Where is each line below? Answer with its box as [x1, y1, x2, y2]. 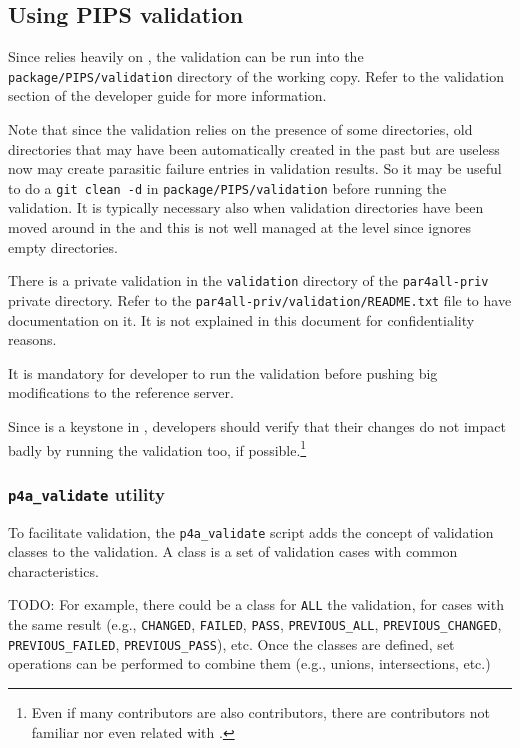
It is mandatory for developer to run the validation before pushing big [8, 362, 438, 383]
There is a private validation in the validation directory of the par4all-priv [8, 270, 489, 291]
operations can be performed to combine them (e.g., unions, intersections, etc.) [8, 653, 491, 674]
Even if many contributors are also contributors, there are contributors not [31, 701, 491, 722]
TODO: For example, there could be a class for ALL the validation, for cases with [8, 594, 504, 615]
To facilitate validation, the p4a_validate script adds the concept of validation [8, 521, 494, 542]
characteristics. [8, 560, 99, 581]
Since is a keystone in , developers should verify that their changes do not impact [8, 415, 506, 436]
